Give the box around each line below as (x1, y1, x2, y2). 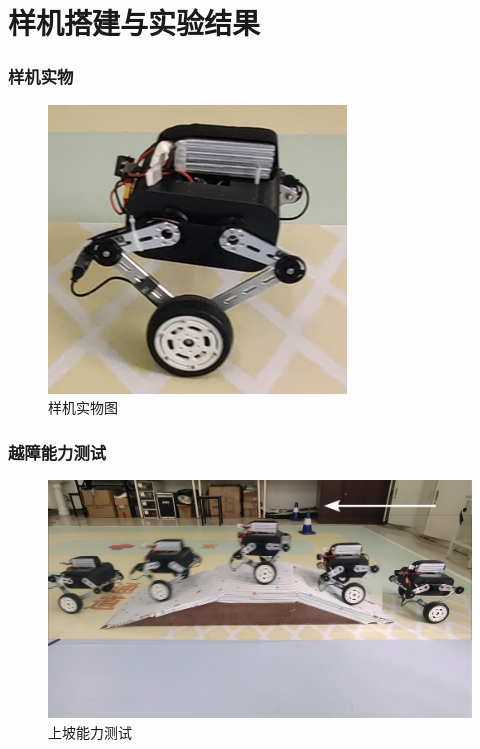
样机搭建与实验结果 (8, 2, 261, 43)
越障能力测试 (8, 439, 107, 464)
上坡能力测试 (48, 721, 132, 742)
